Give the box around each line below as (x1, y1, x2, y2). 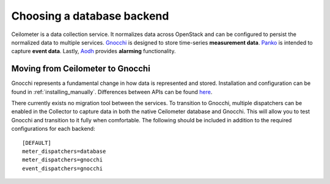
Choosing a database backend (11, 9, 169, 23)
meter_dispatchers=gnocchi (22, 156, 103, 163)
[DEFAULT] (22, 139, 51, 146)
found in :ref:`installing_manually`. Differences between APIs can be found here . (11, 88, 213, 95)
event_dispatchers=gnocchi (22, 165, 103, 172)
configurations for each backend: (11, 125, 95, 133)
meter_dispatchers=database (22, 147, 106, 155)
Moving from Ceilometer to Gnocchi (11, 64, 151, 74)
